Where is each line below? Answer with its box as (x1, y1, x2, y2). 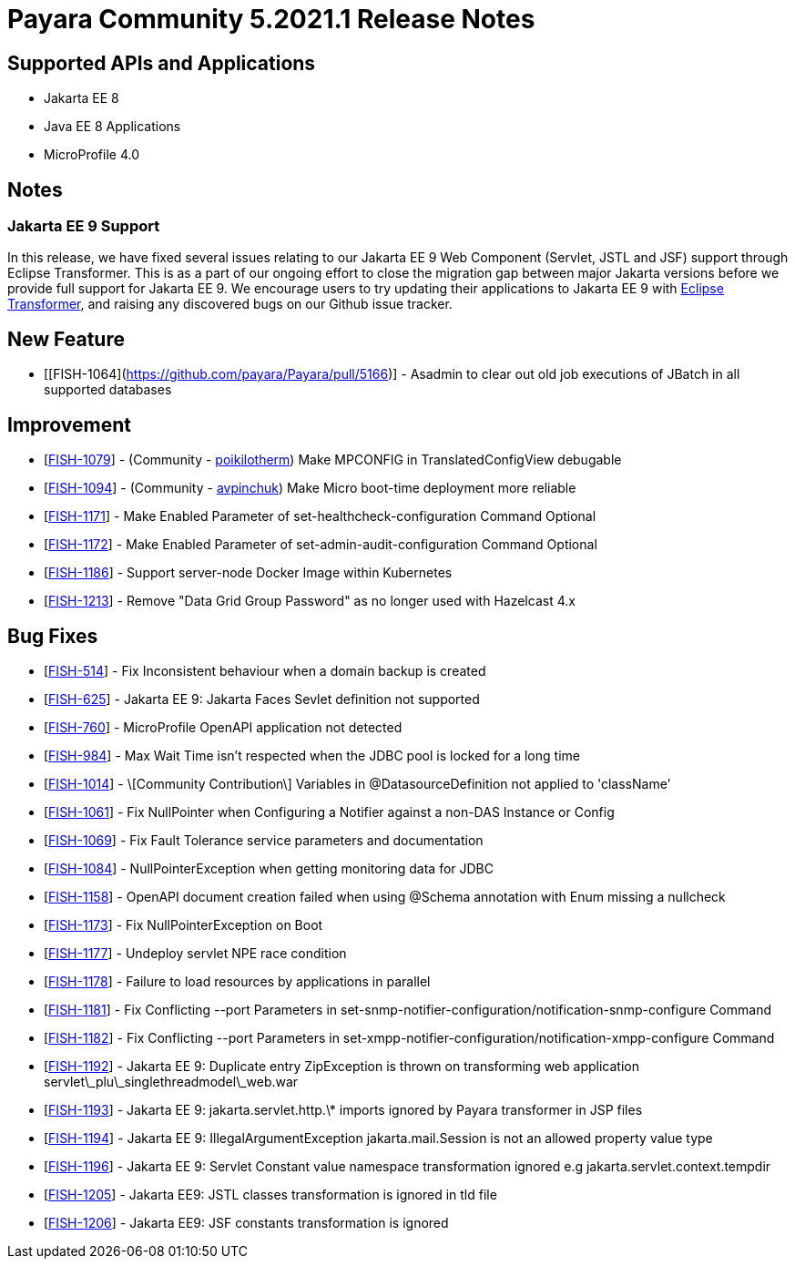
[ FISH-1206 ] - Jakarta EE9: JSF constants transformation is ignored (44, 1214, 449, 1230)
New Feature (7, 327, 125, 351)
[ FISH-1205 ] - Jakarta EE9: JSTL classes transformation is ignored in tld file (44, 1186, 497, 1202)
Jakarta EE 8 (44, 90, 119, 107)
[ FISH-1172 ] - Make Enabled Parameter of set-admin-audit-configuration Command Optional (44, 536, 597, 553)
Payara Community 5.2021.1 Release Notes (7, 4, 535, 35)
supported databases (44, 382, 172, 398)
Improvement (7, 413, 131, 436)
